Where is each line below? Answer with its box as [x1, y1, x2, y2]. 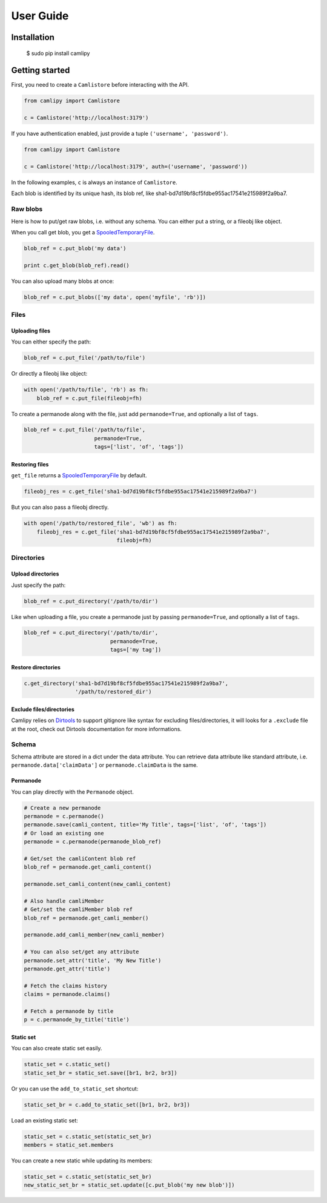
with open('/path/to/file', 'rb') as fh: [24, 386, 149, 393]
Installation [11, 32, 54, 42]
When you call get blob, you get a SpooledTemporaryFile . [11, 228, 155, 236]
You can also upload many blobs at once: [11, 277, 114, 285]
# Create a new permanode [24, 804, 101, 811]
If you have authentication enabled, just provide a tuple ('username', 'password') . [11, 130, 228, 138]
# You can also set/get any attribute [24, 949, 139, 955]
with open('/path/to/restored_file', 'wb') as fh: [24, 520, 178, 527]
